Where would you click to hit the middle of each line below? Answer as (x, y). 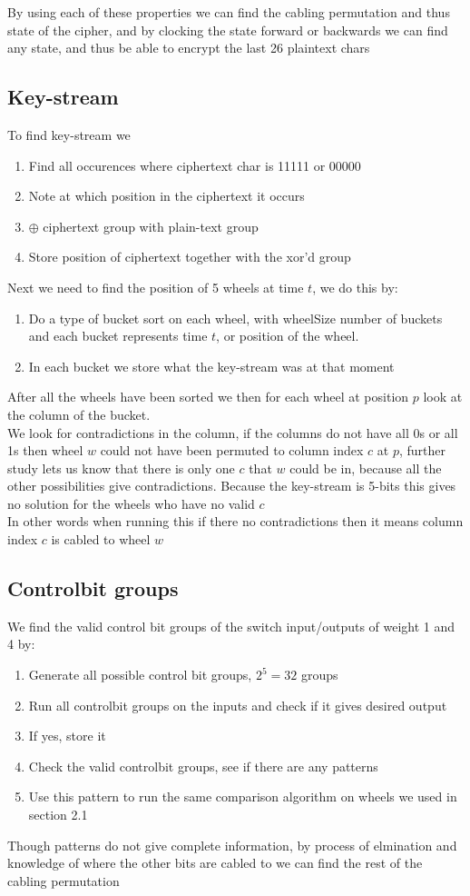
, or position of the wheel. (288, 336)
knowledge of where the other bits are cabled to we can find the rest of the (215, 863)
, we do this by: (355, 287)
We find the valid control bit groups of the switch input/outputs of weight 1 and (231, 626)
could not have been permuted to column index (232, 450)
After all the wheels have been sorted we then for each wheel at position (208, 397)
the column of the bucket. (79, 414)
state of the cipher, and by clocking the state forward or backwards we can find (228, 30)
